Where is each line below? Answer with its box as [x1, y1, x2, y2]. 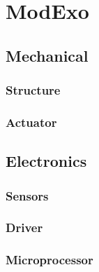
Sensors [6, 186, 49, 204]
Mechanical [6, 44, 89, 66]
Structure [6, 81, 61, 99]
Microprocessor [6, 251, 93, 268]
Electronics [6, 150, 87, 172]
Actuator [6, 113, 57, 130]
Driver [6, 219, 43, 236]
